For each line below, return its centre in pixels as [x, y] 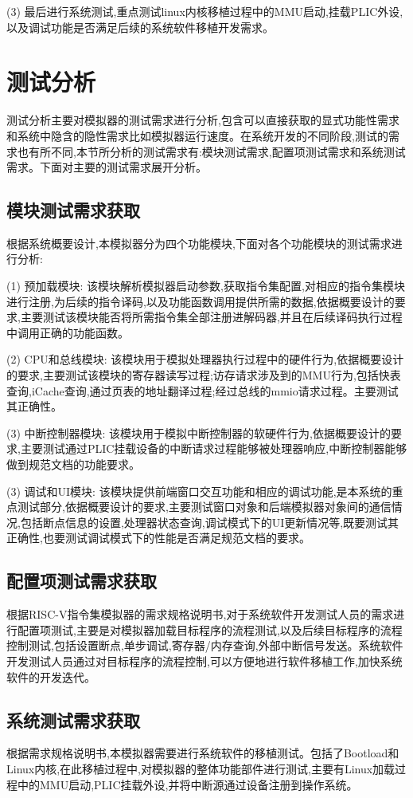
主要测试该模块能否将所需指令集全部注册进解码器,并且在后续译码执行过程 [211, 317]
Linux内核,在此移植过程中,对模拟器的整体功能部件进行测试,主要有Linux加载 [201, 768]
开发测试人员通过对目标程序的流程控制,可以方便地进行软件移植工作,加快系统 [205, 660]
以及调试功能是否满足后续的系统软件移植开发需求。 [140, 27]
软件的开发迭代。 [51, 676]
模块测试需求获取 [73, 210]
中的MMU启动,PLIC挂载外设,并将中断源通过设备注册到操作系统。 [187, 784]
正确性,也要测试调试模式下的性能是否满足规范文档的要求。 [158, 538]
